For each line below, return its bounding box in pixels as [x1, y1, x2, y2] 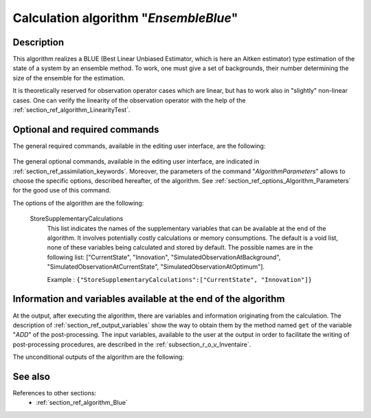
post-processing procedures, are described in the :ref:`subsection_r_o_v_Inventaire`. [12, 340, 251, 349]
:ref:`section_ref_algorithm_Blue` [36, 399, 128, 407]
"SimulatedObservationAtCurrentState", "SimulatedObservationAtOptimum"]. [47, 263, 265, 271]
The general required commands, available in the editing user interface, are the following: [12, 142, 266, 150]
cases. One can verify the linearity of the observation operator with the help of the [12, 96, 246, 104]
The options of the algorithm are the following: [12, 199, 144, 207]
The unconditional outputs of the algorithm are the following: [12, 353, 185, 361]
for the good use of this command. [12, 186, 111, 195]
